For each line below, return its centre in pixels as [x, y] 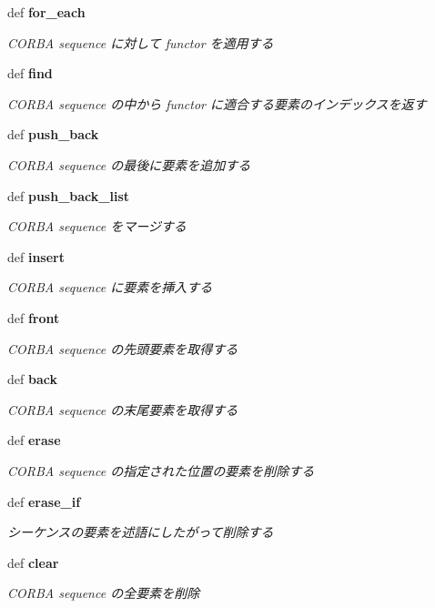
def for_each [46, 12]
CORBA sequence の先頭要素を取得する [123, 348]
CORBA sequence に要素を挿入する [110, 287]
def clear [33, 562]
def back [32, 379]
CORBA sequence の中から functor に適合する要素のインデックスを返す [217, 103]
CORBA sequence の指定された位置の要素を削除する [161, 470]
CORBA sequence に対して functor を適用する [141, 42]
